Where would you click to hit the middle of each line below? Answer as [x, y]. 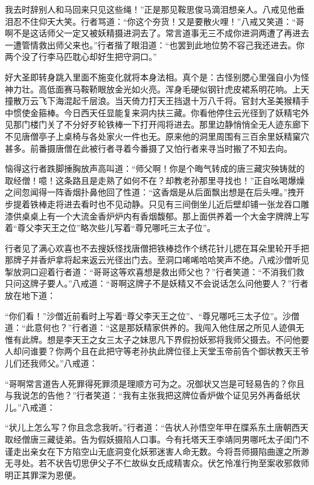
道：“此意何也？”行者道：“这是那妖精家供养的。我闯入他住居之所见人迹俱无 [155, 327]
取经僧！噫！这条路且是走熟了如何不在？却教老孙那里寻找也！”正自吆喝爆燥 [155, 180]
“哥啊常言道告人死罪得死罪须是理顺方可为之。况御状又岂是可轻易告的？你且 [155, 383]
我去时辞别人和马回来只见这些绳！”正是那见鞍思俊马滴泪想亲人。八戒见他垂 [155, 9]
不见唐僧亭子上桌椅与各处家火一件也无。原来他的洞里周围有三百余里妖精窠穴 [157, 136]
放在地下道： [30, 295]
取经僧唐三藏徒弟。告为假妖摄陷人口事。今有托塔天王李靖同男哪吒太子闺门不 [157, 439]
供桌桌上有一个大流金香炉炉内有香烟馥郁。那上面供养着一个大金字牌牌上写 [161, 216]
